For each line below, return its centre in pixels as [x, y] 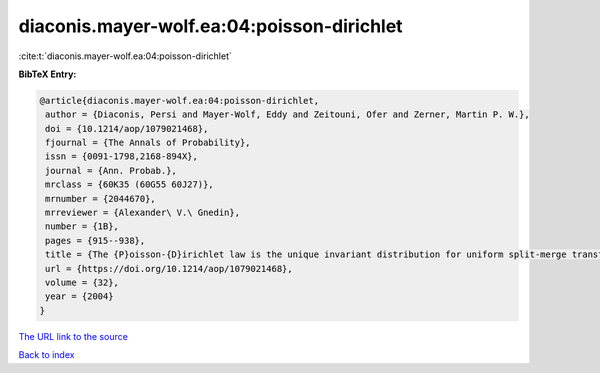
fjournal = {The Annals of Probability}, [148, 143]
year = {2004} [79, 296]
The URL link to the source [73, 336]
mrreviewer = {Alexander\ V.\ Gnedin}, [142, 213]
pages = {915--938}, [95, 240]
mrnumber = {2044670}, [101, 198]
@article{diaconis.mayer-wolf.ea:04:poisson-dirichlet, [179, 100]
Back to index [46, 355]
